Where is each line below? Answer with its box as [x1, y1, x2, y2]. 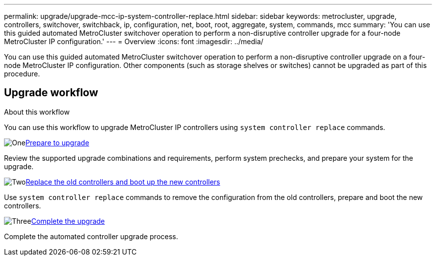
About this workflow [4, 107, 70, 116]
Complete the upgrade [31, 216, 105, 225]
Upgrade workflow [4, 86, 99, 99]
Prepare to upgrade [25, 138, 90, 147]
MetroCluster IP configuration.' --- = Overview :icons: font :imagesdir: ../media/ [4, 37, 264, 46]
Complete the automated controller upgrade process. [4, 232, 178, 241]
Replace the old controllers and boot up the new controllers [25, 177, 220, 186]
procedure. [4, 69, 40, 78]
